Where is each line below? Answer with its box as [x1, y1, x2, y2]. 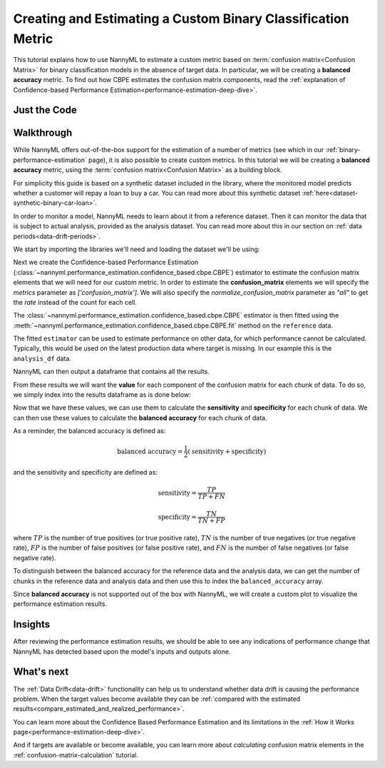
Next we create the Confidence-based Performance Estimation [13, 258, 199, 267]
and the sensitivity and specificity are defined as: [13, 468, 158, 477]
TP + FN [197, 492, 226, 501]
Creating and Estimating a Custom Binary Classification [13, 11, 349, 26]
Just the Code [13, 104, 78, 116]
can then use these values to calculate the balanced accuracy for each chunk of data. [13, 413, 267, 422]
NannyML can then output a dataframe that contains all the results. [13, 368, 210, 376]
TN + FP [197, 517, 226, 525]
